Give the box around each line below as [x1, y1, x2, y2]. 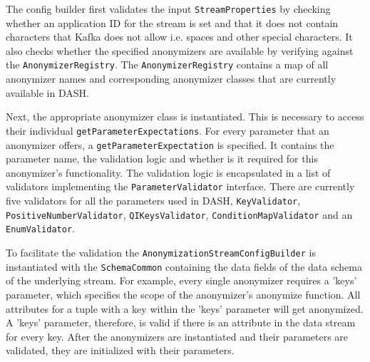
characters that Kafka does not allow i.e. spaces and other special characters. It [6, 29, 353, 44]
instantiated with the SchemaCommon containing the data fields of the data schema [6, 259, 362, 274]
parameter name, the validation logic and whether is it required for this [6, 151, 318, 166]
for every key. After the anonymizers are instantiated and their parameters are [6, 329, 349, 343]
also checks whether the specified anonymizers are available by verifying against [6, 43, 354, 58]
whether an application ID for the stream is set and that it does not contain [6, 15, 339, 30]
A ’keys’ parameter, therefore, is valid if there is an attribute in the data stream [6, 315, 356, 330]
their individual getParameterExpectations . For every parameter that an [6, 123, 329, 138]
